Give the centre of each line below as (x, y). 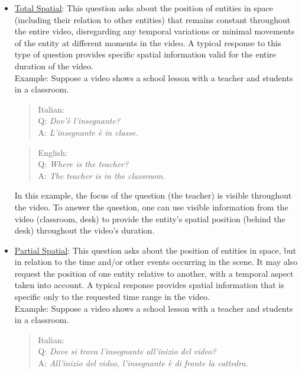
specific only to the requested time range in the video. (112, 297)
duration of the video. (54, 65)
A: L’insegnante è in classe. (88, 132)
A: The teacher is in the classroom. (102, 175)
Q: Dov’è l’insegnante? (79, 121)
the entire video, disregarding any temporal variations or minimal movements (155, 31)
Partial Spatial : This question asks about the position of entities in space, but (155, 250)
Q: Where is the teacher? (83, 164)
